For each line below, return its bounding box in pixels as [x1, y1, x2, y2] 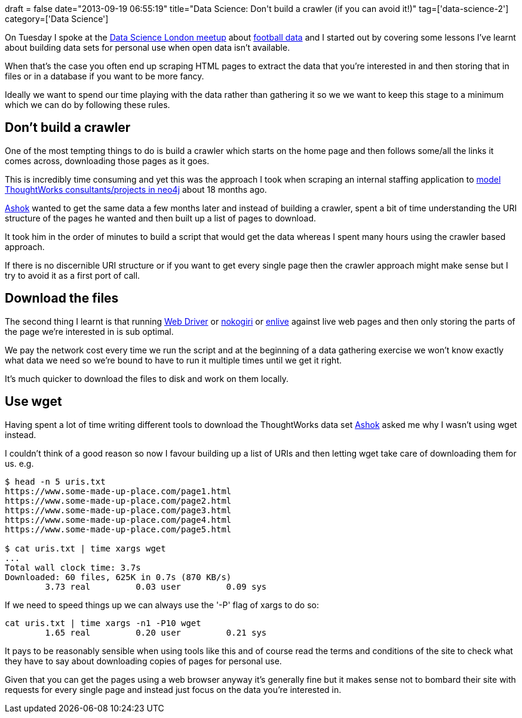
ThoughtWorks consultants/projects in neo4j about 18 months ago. [5, 184, 267, 195]
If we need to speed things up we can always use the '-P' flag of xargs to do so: [5, 599, 320, 610]
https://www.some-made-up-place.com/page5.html [5, 524, 232, 534]
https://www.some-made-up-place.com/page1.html [5, 486, 232, 496]
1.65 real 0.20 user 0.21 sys [45, 627, 267, 637]
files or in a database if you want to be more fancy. [5, 71, 204, 81]
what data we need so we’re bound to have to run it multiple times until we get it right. [5, 355, 342, 365]
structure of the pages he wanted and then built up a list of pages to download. [5, 212, 316, 223]
